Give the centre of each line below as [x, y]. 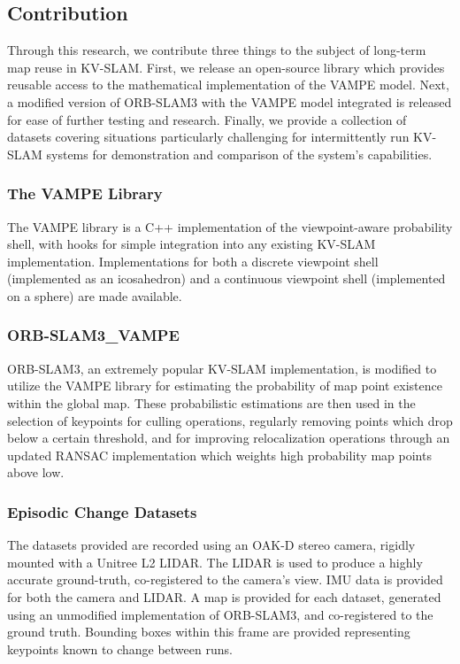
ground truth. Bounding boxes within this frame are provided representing [209, 632]
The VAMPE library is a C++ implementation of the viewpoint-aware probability [230, 226]
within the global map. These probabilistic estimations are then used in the [211, 402]
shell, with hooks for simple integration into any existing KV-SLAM [192, 244]
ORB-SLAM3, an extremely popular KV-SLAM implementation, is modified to [222, 368]
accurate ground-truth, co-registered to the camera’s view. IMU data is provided [225, 579]
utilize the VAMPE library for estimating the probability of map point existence [225, 386]
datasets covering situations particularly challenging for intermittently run [208, 137]
